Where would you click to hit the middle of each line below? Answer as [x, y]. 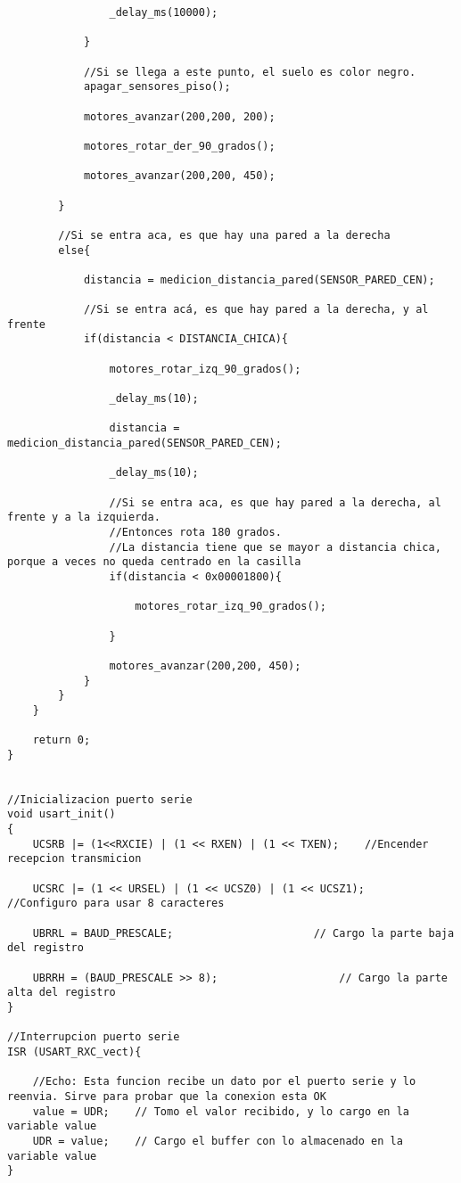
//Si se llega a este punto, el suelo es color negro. [250, 72]
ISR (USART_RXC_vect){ [74, 1052]
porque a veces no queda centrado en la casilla [154, 562]
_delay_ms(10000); [164, 12]
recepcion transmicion [74, 859]
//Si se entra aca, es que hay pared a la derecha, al [275, 502]
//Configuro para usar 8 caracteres [116, 904]
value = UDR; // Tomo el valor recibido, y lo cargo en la [221, 1111]
